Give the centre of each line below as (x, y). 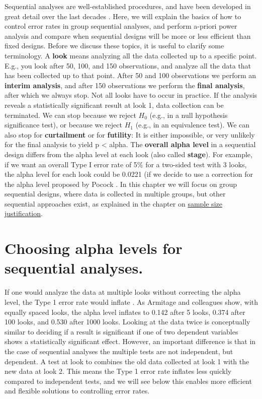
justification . (24, 213)
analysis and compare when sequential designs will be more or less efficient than (128, 36)
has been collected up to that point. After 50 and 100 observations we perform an (130, 75)
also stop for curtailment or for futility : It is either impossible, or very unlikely (130, 134)
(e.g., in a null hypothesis (189, 115)
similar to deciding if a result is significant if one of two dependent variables (121, 331)
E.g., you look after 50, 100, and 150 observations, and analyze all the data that (128, 65)
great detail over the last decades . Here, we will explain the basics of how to (123, 16)
